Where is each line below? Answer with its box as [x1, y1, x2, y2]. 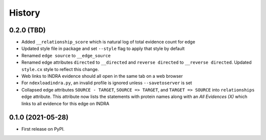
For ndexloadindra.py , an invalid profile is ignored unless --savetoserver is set [21, 80, 192, 86]
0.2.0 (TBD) [9, 26, 46, 34]
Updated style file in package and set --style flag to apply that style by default [21, 46, 185, 51]
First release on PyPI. [21, 126, 65, 132]
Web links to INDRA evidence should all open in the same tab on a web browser [21, 73, 183, 79]
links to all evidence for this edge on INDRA [21, 100, 109, 106]
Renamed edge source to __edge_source [21, 52, 111, 58]
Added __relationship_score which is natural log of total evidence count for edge [21, 39, 196, 45]
